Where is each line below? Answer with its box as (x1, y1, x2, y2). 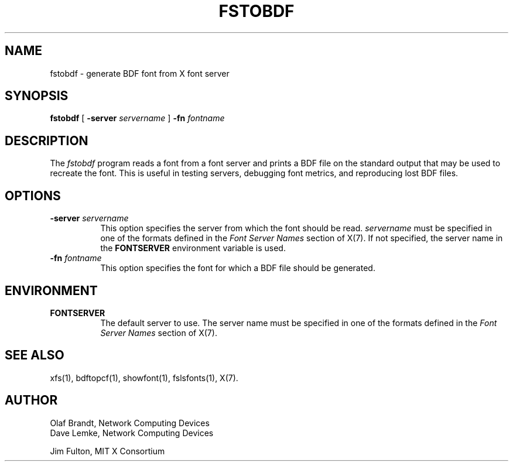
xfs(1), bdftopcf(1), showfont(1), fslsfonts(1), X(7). (50, 372, 238, 383)
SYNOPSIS (5, 88, 69, 104)
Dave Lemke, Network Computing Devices (50, 427, 214, 438)
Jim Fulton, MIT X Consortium (50, 446, 165, 456)
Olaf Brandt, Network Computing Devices (50, 417, 210, 428)
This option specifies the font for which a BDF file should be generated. (100, 263, 375, 273)
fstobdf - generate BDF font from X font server (50, 68, 230, 78)
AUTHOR (5, 393, 58, 408)
